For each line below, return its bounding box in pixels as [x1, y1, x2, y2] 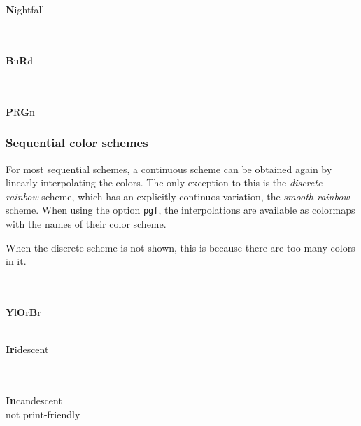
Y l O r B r [6, 304, 41, 319]
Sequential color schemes [6, 134, 148, 151]
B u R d [6, 53, 34, 67]
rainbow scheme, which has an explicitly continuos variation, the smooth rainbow [6, 188, 350, 203]
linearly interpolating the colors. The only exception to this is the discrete [6, 175, 323, 190]
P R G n [6, 104, 35, 118]
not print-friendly [6, 406, 80, 421]
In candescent [6, 392, 62, 407]
